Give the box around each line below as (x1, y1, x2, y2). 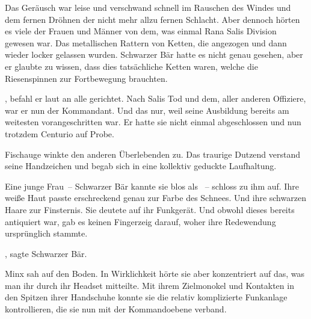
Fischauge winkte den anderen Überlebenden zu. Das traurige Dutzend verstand (5, 147, 301, 160)
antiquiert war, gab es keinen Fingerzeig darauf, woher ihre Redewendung (5, 215, 276, 228)
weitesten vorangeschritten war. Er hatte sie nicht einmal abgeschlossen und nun (5, 116, 301, 128)
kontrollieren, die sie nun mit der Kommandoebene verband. (5, 303, 227, 315)
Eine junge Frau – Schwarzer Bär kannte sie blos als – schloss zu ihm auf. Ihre (5, 179, 299, 192)
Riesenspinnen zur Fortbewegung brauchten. (5, 72, 168, 84)
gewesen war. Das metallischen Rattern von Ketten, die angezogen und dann (5, 36, 287, 49)
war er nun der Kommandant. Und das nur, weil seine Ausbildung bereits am (5, 104, 289, 116)
